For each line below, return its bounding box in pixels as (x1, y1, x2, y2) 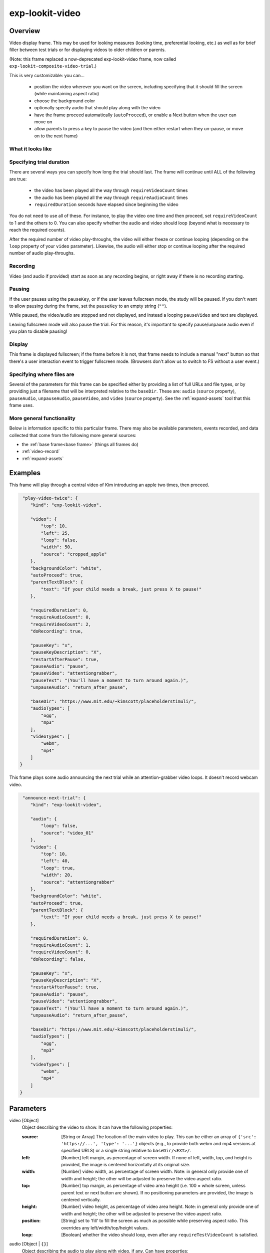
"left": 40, (40, 858, 70, 864)
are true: (9, 176, 27, 182)
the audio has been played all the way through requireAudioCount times (34, 194, 188, 200)
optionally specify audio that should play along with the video (34, 105, 161, 111)
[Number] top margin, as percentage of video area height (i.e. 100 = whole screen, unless (61, 1183, 246, 1189)
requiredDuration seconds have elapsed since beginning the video (34, 201, 178, 207)
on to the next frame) (34, 133, 78, 139)
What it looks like (9, 145, 52, 152)
